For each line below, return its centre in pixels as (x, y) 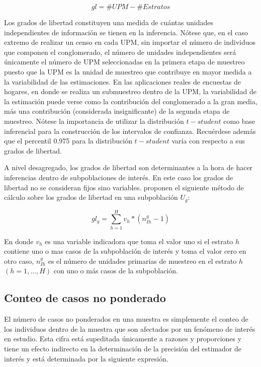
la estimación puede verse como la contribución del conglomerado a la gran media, (131, 101)
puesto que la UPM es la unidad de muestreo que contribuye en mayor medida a (128, 71)
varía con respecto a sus (208, 141)
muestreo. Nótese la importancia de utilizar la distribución (94, 121)
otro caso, (19, 261)
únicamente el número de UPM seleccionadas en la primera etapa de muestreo (124, 62)
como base (239, 121)
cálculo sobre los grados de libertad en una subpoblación (91, 197)
